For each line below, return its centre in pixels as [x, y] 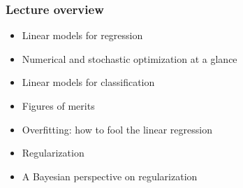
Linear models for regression [82, 35]
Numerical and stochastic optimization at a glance [130, 58]
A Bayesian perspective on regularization [110, 176]
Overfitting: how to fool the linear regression [117, 129]
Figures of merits [58, 106]
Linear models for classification [88, 82]
